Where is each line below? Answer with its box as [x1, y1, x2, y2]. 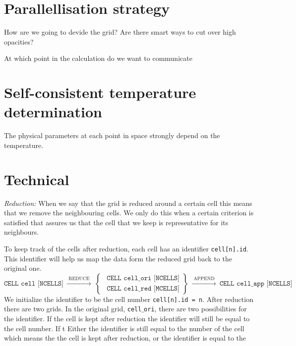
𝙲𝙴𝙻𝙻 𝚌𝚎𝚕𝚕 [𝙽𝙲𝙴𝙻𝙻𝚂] [4, 280, 63, 287]
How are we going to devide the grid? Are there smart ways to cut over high [4, 27, 236, 37]
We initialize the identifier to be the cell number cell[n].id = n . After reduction [4, 294, 253, 304]
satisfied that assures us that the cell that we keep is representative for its [4, 217, 229, 227]
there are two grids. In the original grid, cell [4, 303, 142, 314]
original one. [4, 263, 42, 273]
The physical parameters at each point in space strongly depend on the [4, 130, 220, 141]
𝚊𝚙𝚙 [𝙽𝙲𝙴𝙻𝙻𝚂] [253, 280, 293, 287]
